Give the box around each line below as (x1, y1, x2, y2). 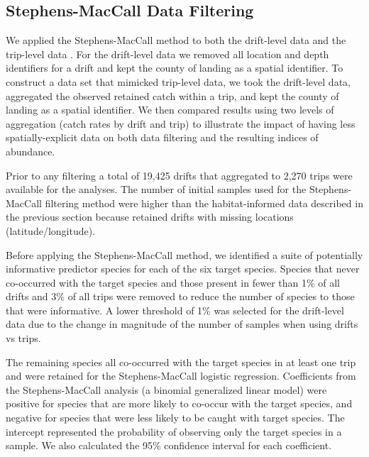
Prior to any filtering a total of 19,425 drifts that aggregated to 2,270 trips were (6, 167, 353, 182)
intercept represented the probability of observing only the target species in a (6, 424, 342, 439)
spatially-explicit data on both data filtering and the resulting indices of (6, 130, 319, 145)
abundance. (6, 143, 55, 158)
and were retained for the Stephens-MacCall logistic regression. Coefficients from (6, 368, 356, 383)
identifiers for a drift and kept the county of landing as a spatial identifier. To (6, 60, 343, 75)
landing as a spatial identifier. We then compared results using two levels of (6, 102, 334, 117)
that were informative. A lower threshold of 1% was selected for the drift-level (6, 302, 344, 317)
